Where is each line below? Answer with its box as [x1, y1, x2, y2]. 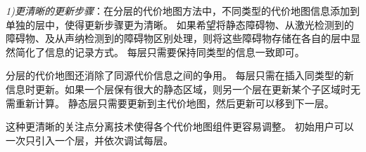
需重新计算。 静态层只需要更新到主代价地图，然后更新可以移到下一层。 [6, 95, 334, 110]
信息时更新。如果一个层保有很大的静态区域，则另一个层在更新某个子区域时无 [6, 81, 360, 96]
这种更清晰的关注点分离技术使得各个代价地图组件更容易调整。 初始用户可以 [6, 119, 354, 134]
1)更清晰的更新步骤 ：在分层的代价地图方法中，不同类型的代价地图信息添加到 [6, 4, 360, 18]
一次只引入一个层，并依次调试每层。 [6, 132, 173, 147]
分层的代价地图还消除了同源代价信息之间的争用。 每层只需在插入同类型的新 [6, 68, 354, 83]
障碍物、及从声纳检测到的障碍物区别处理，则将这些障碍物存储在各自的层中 [6, 31, 351, 46]
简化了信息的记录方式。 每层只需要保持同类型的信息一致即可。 [15, 44, 305, 59]
